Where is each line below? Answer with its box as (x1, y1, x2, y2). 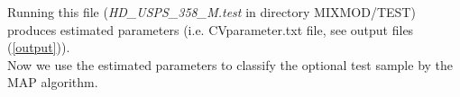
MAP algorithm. (7, 73, 98, 92)
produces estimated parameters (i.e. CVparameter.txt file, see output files (7, 20, 414, 39)
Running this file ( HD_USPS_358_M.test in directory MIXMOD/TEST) (7, 3, 416, 21)
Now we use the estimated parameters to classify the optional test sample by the (7, 55, 454, 74)
